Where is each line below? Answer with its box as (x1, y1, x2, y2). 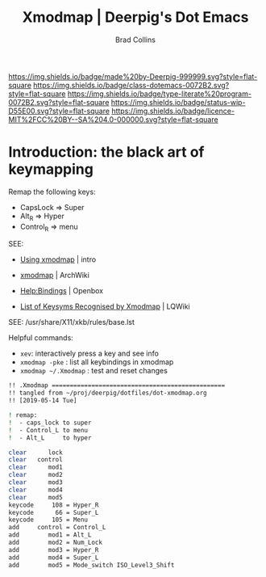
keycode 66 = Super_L (8, 508, 99, 516)
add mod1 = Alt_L (8, 531, 92, 539)
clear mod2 (8, 471, 63, 479)
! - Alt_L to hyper (8, 433, 92, 442)
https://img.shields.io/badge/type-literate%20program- (67, 89, 252, 99)
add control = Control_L (8, 524, 106, 532)
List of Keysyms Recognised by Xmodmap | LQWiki (19, 301, 191, 311)
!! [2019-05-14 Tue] (8, 397, 78, 405)
